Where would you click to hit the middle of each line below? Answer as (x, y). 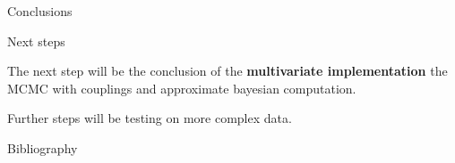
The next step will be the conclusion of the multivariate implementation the (227, 71)
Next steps (36, 41)
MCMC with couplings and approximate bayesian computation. (182, 88)
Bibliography (43, 147)
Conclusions (40, 11)
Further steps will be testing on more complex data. (150, 118)
